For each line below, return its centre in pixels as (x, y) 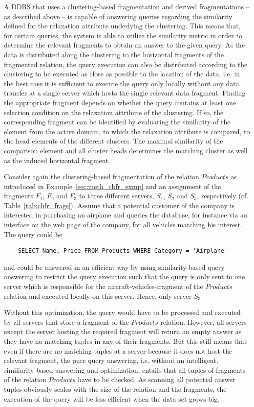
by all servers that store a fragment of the (66, 322)
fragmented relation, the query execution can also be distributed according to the (126, 64)
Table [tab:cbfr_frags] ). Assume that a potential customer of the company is (119, 205)
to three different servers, (116, 196)
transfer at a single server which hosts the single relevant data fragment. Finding (125, 93)
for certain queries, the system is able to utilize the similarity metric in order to (123, 35)
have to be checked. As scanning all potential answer (157, 379)
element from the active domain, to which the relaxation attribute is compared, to (127, 131)
